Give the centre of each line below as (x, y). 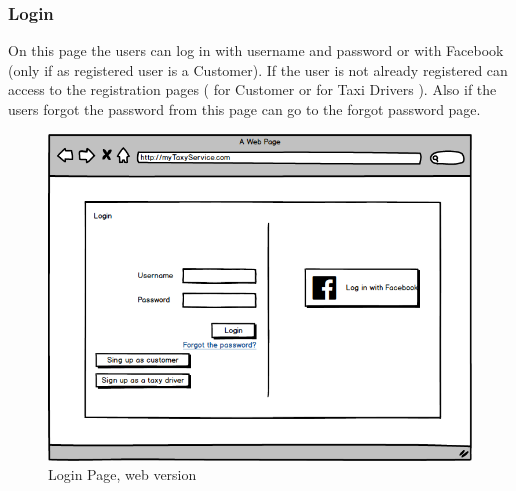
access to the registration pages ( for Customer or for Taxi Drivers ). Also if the (252, 89)
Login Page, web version (122, 474)
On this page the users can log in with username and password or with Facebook (256, 50)
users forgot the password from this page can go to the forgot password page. (244, 109)
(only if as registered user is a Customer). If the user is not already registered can (258, 69)
